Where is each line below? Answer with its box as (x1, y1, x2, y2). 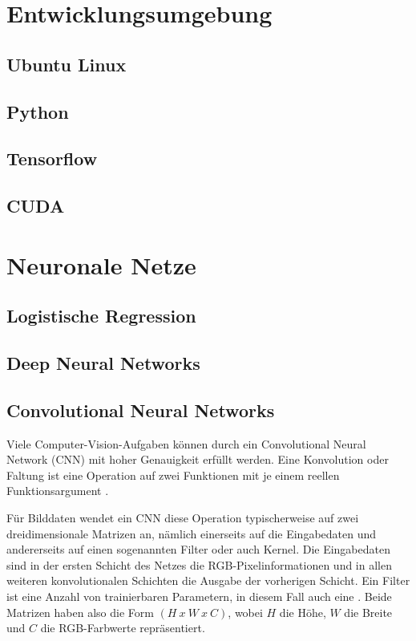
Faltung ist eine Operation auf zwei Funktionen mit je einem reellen (6, 466, 340, 483)
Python (6, 99, 69, 124)
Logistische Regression (6, 303, 196, 328)
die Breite (344, 603, 393, 620)
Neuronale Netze (6, 248, 196, 281)
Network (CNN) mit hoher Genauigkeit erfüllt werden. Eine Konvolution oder (6, 451, 389, 468)
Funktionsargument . (6, 482, 109, 499)
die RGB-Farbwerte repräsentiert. (40, 619, 205, 636)
